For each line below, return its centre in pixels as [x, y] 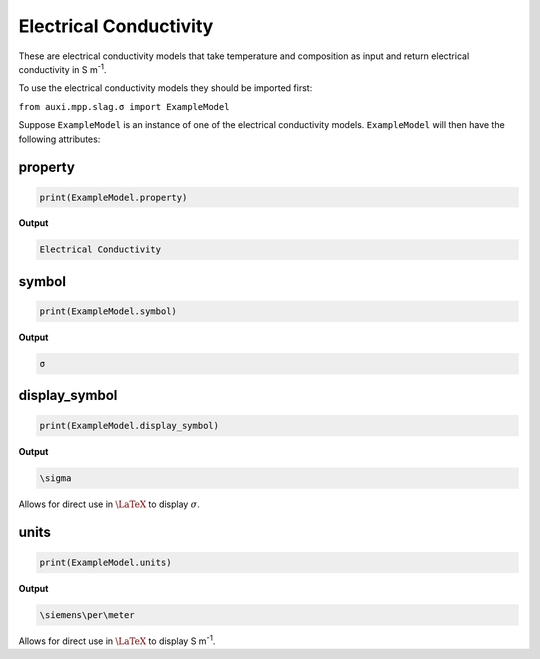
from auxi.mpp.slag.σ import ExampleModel [124, 106]
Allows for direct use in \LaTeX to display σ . [109, 504]
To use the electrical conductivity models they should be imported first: [165, 88]
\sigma [55, 478]
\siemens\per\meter [87, 614]
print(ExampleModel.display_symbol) [129, 425]
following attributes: [59, 139]
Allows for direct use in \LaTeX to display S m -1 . [117, 640]
